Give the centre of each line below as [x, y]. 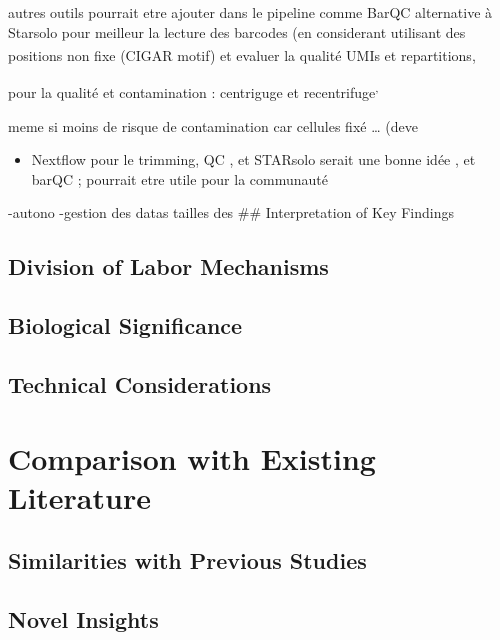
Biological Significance [125, 325]
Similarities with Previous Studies [187, 560]
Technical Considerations [140, 384]
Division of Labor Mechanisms [168, 266]
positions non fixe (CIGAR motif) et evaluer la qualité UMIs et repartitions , [242, 54]
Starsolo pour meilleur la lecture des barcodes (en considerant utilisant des [237, 31]
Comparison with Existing [192, 457]
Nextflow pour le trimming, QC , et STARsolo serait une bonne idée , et [253, 159]
